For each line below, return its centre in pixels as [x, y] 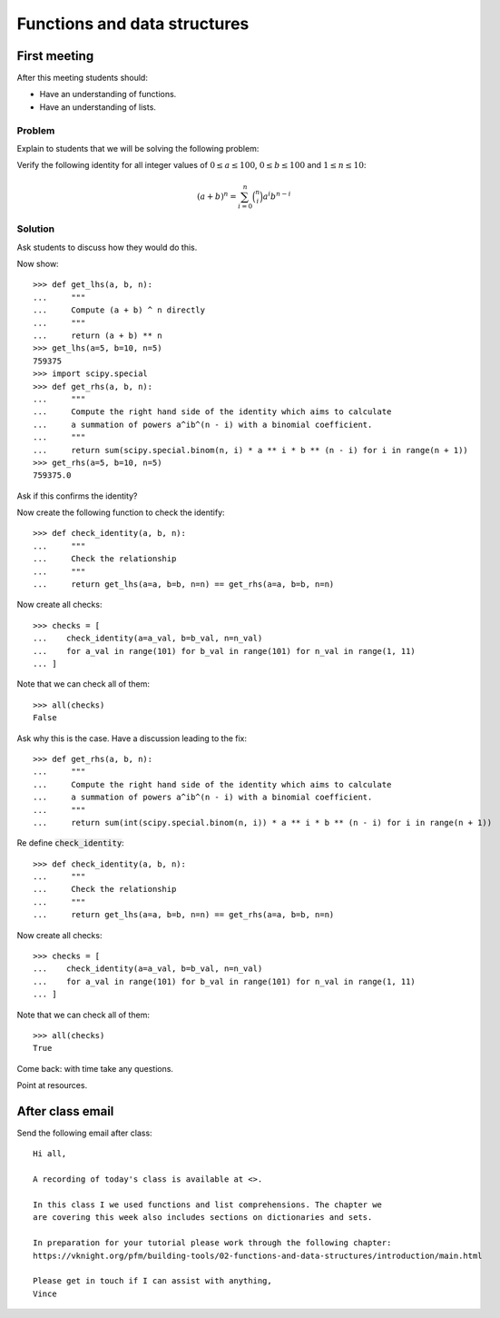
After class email [65, 1111]
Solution [36, 229]
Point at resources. [52, 1085]
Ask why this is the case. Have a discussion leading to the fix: [132, 738]
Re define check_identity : [70, 843]
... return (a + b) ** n [98, 336]
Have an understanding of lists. [98, 107]
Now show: [38, 264]
